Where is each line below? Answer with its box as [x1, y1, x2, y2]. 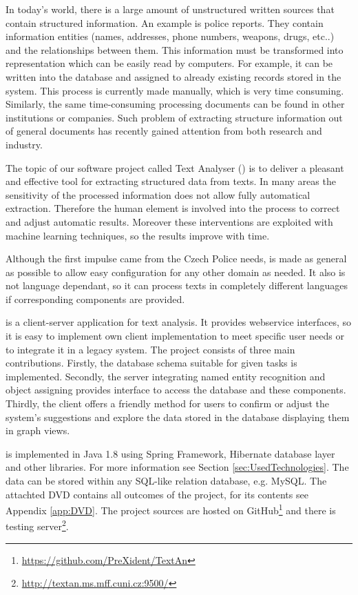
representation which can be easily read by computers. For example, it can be [6, 56, 333, 70]
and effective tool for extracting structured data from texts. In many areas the [6, 174, 336, 188]
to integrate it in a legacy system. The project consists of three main [6, 342, 295, 356]
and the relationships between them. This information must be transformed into [6, 42, 344, 57]
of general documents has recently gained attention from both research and [6, 124, 322, 138]
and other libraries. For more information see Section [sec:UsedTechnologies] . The [6, 460, 349, 474]
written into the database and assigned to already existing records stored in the [6, 69, 341, 84]
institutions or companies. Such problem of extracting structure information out [6, 110, 343, 124]
